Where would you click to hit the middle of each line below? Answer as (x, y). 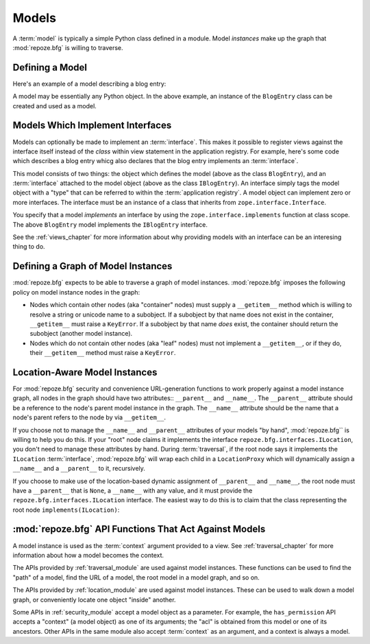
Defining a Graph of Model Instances (92, 266)
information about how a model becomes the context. (88, 555)
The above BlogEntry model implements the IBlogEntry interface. (110, 224)
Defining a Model (50, 67)
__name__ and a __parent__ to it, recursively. (79, 469)
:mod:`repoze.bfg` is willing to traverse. (68, 47)
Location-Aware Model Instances (85, 372)
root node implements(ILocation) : (66, 510)
